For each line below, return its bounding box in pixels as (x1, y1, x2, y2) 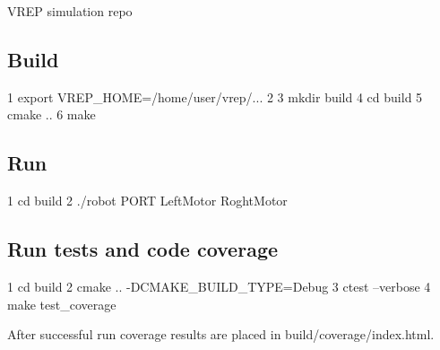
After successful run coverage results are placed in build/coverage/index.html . (7, 325, 435, 344)
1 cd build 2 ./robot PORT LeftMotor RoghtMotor (7, 191, 288, 210)
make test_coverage (7, 294, 116, 313)
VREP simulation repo (7, 2, 133, 20)
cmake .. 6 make (7, 105, 96, 124)
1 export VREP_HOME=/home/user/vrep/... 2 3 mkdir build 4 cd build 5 (7, 87, 423, 106)
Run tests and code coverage (7, 235, 279, 263)
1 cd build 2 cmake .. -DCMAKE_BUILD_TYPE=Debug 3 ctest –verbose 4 (7, 276, 431, 295)
